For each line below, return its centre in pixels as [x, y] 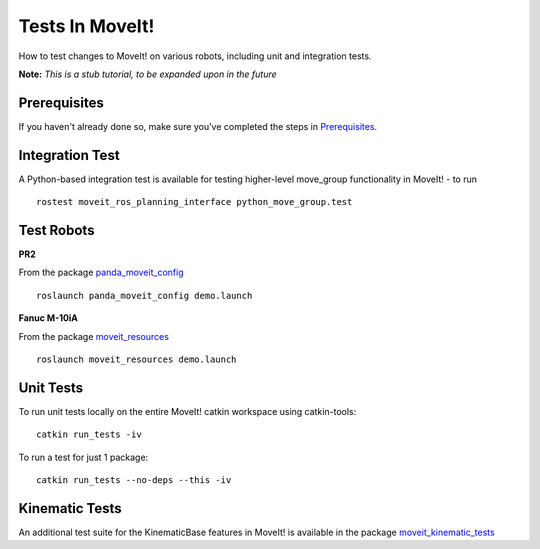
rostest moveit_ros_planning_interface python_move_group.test [194, 202]
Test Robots [56, 230]
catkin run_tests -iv [89, 434]
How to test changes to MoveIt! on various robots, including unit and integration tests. [195, 56]
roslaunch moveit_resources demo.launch [136, 359]
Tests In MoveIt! [86, 26]
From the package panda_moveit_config [101, 272]
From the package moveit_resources [94, 336]
